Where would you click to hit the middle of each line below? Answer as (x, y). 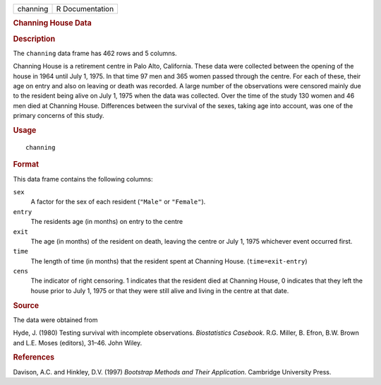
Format (26, 165)
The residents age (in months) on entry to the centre (107, 222)
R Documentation (85, 9)
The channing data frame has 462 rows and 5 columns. (95, 53)
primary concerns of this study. (59, 116)
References (34, 357)
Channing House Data (52, 23)
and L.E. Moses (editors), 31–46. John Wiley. (78, 343)
